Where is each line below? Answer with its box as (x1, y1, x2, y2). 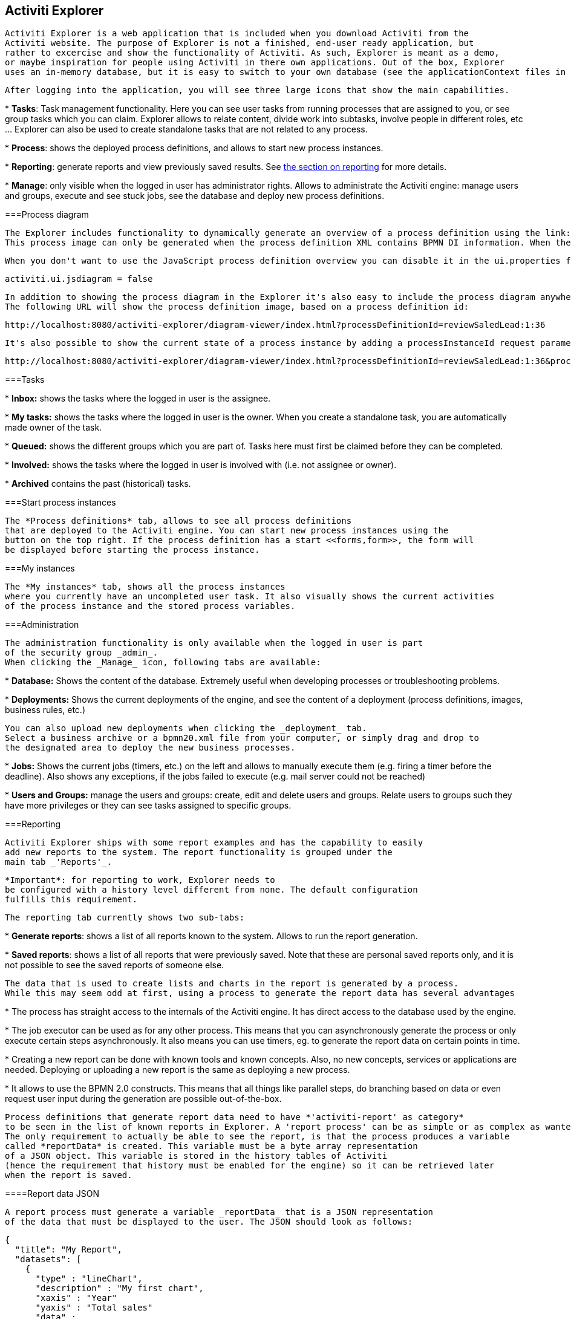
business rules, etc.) (5, 705, 85, 715)
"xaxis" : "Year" (35, 1293, 117, 1303)
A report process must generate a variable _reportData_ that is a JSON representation (5, 1207, 434, 1217)
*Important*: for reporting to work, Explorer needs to (5, 875, 275, 885)
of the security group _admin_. (5, 648, 158, 658)
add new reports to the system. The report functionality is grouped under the (5, 847, 393, 858)
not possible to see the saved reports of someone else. (5, 960, 224, 971)
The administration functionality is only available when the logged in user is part (5, 638, 423, 648)
